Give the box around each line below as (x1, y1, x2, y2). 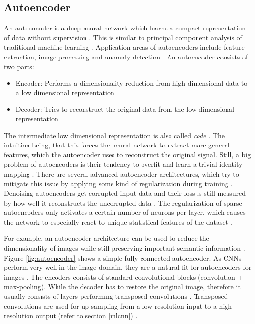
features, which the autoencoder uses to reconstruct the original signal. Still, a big (4, 149, 251, 159)
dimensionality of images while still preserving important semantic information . (4, 243, 245, 253)
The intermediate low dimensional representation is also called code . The (4, 130, 225, 140)
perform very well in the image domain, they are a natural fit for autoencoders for (4, 262, 252, 272)
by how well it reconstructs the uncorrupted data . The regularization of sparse (4, 197, 242, 207)
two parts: (4, 61, 34, 71)
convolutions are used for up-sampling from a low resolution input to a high (4, 300, 232, 311)
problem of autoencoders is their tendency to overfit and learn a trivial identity (4, 159, 243, 169)
